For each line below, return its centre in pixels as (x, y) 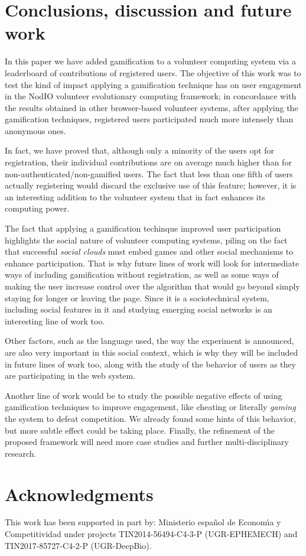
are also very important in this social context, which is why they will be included (152, 352)
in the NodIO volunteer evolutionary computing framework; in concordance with (151, 96)
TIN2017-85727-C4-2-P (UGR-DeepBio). (78, 545)
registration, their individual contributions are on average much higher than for (148, 162)
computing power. (37, 208)
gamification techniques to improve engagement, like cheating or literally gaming (150, 407)
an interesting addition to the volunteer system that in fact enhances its (135, 196)
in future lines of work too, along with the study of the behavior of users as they (150, 364)
